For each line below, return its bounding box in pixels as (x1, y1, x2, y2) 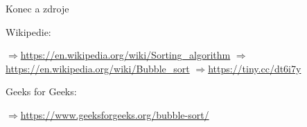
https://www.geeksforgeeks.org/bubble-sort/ (20, 107, 209, 121)
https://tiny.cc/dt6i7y (208, 61, 301, 75)
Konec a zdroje (6, 1, 69, 15)
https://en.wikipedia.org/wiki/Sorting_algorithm (20, 48, 231, 62)
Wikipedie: (6, 24, 51, 39)
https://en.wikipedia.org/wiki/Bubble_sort (6, 61, 190, 75)
